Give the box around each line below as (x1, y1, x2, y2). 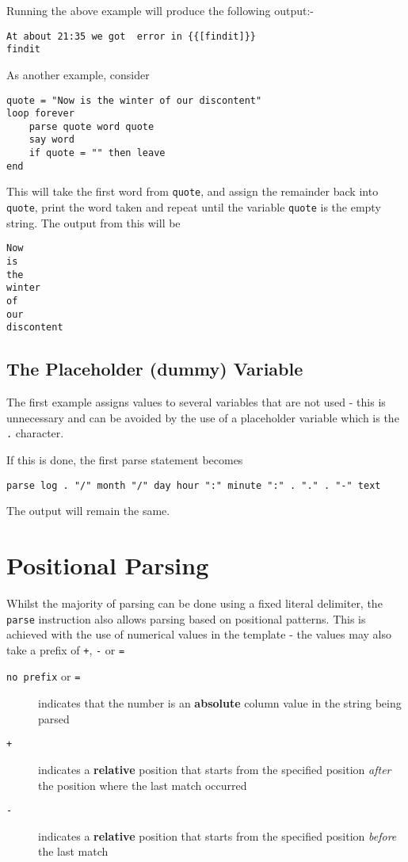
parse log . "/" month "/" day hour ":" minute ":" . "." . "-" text (6, 479, 381, 491)
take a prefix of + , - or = (6, 641, 125, 658)
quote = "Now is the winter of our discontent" (6, 94, 262, 106)
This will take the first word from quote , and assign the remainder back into (6, 183, 379, 200)
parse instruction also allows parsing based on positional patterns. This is (6, 610, 366, 627)
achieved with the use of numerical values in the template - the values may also (6, 626, 391, 643)
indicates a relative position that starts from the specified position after (38, 761, 391, 777)
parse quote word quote (29, 120, 154, 132)
